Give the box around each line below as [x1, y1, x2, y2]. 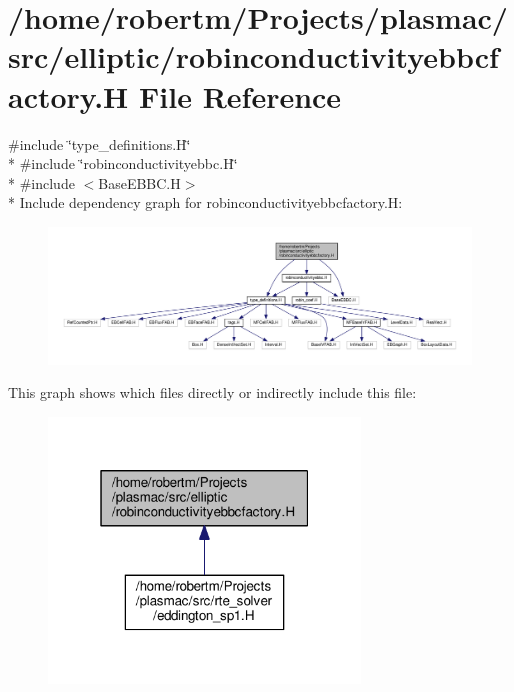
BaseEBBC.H [98, 172, 181, 193]
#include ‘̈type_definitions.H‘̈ [8, 133, 191, 154]
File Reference [139, 75, 342, 116]
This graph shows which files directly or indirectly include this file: [8, 382, 417, 403]
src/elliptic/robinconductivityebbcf [8, 36, 499, 77]
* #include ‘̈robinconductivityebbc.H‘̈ [8, 153, 238, 174]
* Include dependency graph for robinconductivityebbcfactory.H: [8, 192, 403, 213]
